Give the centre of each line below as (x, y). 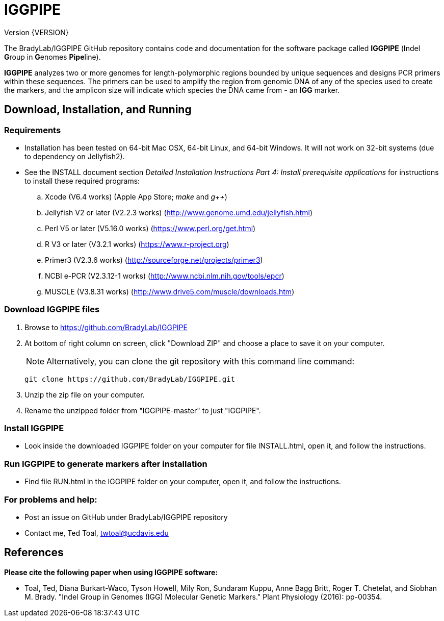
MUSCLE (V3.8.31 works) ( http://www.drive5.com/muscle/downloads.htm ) (170, 291)
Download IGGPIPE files (52, 309)
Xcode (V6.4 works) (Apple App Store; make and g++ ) (136, 196)
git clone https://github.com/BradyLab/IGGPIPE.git (130, 379)
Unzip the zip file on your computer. (85, 394)
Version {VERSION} (36, 32)
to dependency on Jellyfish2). (75, 156)
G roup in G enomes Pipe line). (53, 57)
